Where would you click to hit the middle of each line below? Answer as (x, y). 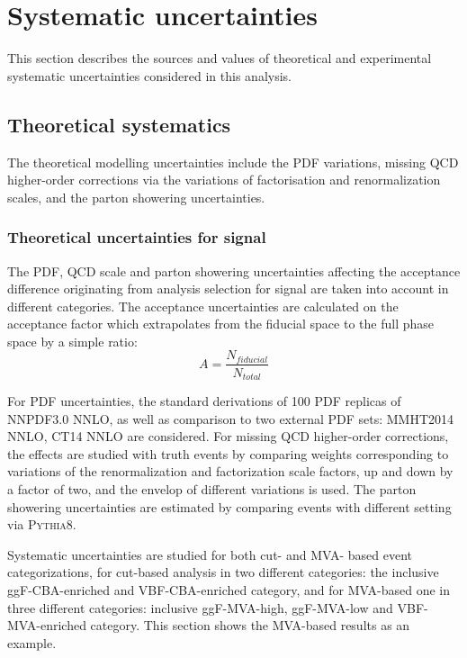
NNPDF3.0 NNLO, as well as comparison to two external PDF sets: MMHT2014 (231, 418)
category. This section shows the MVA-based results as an (250, 625)
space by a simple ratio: (72, 341)
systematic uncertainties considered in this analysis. (149, 75)
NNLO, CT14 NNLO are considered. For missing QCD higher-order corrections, (228, 436)
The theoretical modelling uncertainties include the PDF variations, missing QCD (233, 162)
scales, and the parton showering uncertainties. (136, 197)
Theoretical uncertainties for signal (137, 237)
